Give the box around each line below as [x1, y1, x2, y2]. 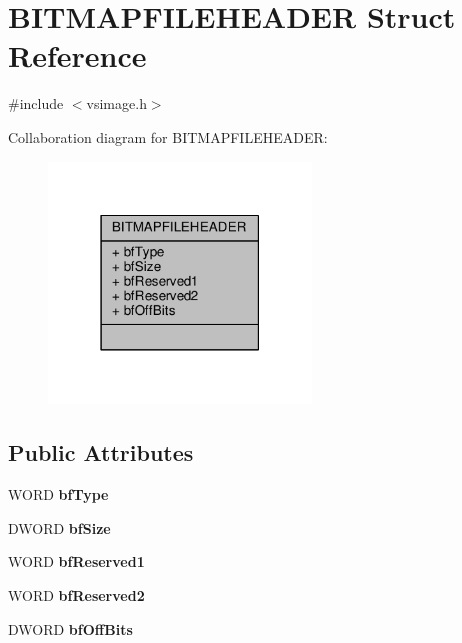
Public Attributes [8, 437, 194, 468]
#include [8, 93, 64, 114]
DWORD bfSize [8, 517, 111, 538]
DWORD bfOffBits [8, 618, 133, 639]
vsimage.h [86, 93, 147, 114]
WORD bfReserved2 [8, 584, 145, 605]
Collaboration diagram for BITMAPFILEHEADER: [8, 126, 328, 147]
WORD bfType [8, 484, 109, 505]
